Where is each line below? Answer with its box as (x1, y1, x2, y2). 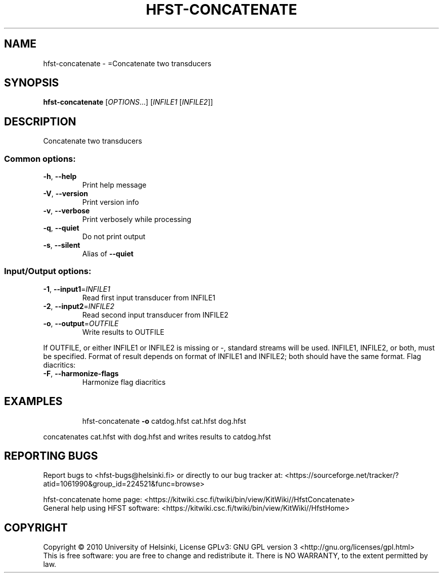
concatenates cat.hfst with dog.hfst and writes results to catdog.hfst (43, 432, 271, 441)
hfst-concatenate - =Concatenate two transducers (43, 59, 211, 68)
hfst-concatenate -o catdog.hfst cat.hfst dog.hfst (82, 416, 246, 425)
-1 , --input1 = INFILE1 (43, 284, 110, 293)
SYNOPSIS (4, 76, 59, 90)
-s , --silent (43, 241, 80, 250)
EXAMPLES (4, 395, 63, 408)
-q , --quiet (43, 224, 79, 233)
